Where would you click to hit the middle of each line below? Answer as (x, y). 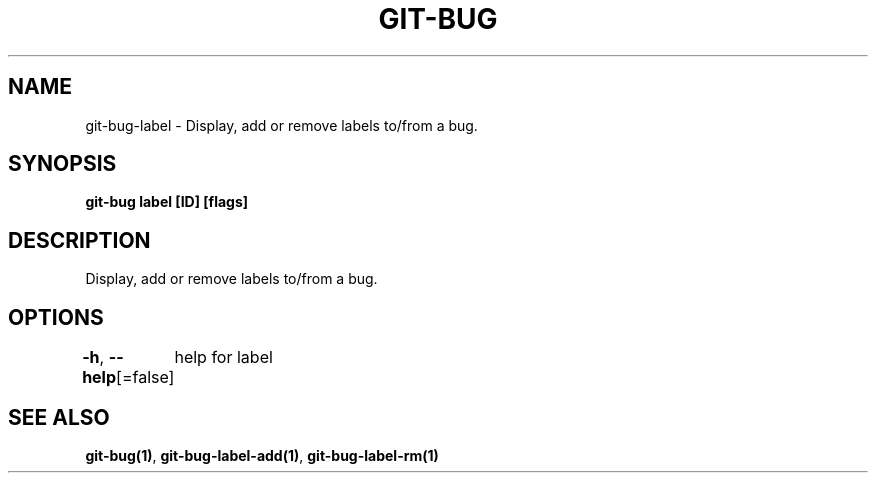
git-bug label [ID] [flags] (167, 202)
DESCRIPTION (79, 240)
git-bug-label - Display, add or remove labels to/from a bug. (281, 125)
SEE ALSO (59, 417)
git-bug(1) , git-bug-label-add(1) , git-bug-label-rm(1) (262, 455)
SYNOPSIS (62, 164)
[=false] (145, 377)
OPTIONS (56, 317)
